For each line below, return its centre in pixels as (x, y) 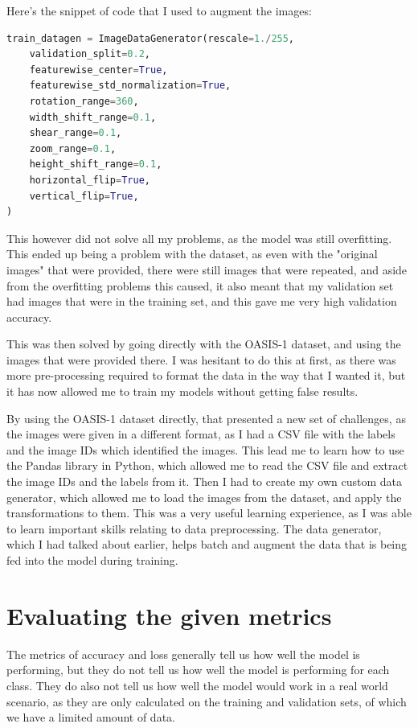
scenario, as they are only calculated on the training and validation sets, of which (207, 701)
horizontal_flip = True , (90, 180)
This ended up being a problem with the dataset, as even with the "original (192, 254)
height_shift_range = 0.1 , (96, 165)
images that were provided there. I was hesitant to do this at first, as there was (201, 359)
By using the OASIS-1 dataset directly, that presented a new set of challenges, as (206, 418)
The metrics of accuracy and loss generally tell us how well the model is (183, 654)
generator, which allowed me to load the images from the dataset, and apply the (204, 497)
